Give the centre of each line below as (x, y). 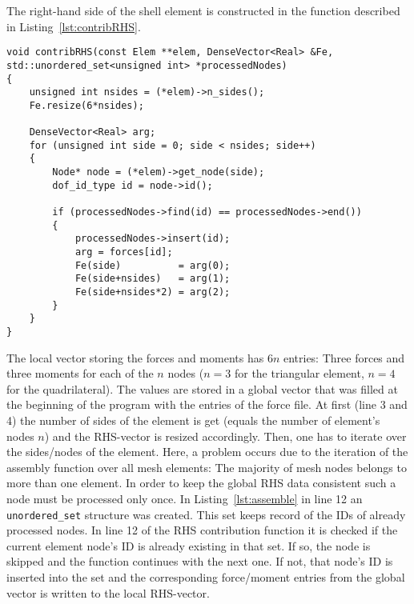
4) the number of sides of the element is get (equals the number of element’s (193, 420)
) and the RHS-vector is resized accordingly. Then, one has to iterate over (225, 436)
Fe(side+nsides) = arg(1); (153, 279)
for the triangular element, (299, 373)
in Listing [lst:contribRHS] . (74, 26)
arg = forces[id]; (124, 252)
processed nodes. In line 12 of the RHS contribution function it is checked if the (202, 530)
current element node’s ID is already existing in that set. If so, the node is (189, 545)
